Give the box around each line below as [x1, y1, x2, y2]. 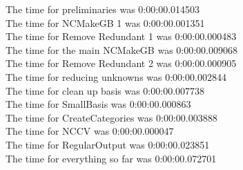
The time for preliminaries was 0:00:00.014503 [6, 2, 200, 16]
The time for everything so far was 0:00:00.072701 [6, 151, 217, 165]
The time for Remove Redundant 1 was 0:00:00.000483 [6, 29, 237, 44]
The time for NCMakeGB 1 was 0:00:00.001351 [6, 15, 205, 30]
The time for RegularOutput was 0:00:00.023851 [6, 137, 210, 151]
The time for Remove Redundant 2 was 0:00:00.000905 [6, 56, 237, 70]
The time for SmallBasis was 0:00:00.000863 [6, 97, 191, 111]
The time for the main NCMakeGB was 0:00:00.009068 [6, 42, 237, 57]
